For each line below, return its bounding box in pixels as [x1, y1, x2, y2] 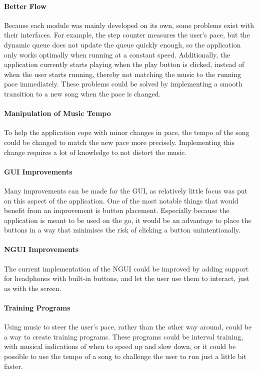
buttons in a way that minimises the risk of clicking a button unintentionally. [4, 224, 240, 235]
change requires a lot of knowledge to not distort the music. [4, 146, 187, 157]
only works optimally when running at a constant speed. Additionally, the [4, 49, 230, 59]
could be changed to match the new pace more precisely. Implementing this [4, 136, 235, 147]
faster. [4, 360, 23, 371]
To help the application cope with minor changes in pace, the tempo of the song [4, 127, 249, 137]
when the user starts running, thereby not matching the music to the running [4, 68, 241, 79]
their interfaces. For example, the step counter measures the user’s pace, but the [4, 29, 250, 40]
